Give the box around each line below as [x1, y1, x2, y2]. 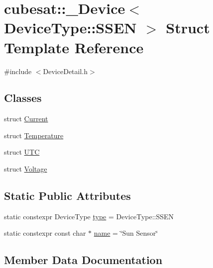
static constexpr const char [4, 228, 86, 238]
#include [4, 66, 32, 76]
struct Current [4, 113, 48, 124]
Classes [4, 90, 42, 105]
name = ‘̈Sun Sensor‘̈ [94, 228, 158, 238]
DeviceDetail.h [43, 66, 88, 76]
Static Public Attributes [4, 188, 131, 203]
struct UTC [4, 147, 40, 157]
